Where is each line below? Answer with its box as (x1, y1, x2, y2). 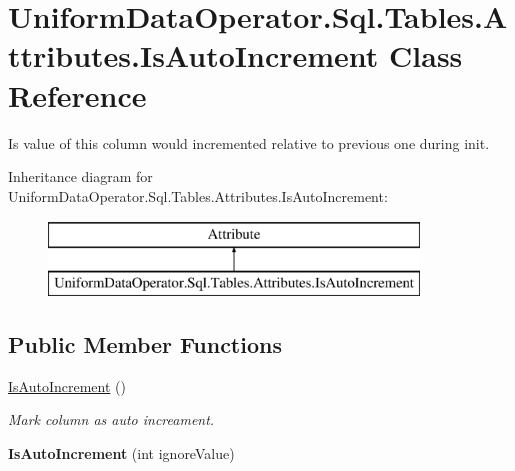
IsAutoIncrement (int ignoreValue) (8, 442, 235, 463)
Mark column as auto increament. (8, 409, 215, 430)
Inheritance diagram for (8, 166, 153, 187)
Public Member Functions (8, 328, 282, 359)
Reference (8, 74, 147, 115)
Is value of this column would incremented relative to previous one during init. (8, 132, 490, 153)
